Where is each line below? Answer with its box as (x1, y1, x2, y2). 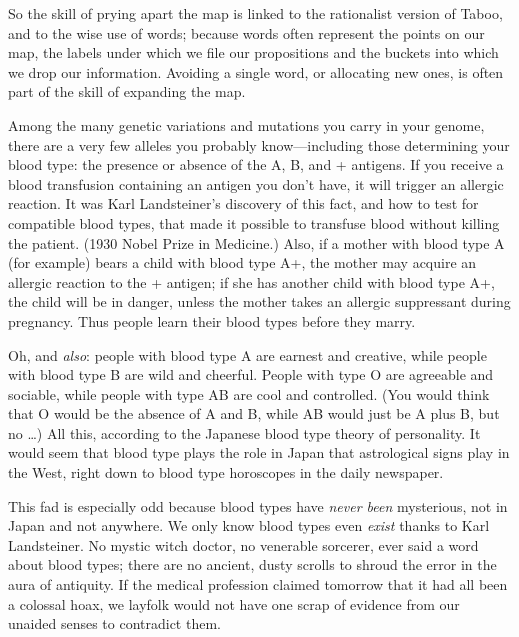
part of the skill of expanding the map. (8, 81, 246, 102)
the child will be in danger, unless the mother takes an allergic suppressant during (8, 291, 511, 312)
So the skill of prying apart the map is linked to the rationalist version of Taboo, (8, 3, 503, 23)
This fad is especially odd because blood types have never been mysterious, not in (8, 495, 508, 516)
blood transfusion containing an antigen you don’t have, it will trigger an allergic (8, 173, 504, 194)
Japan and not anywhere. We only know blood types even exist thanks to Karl (8, 515, 490, 536)
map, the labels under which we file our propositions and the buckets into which (8, 42, 499, 63)
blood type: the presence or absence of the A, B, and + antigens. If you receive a (8, 154, 504, 175)
